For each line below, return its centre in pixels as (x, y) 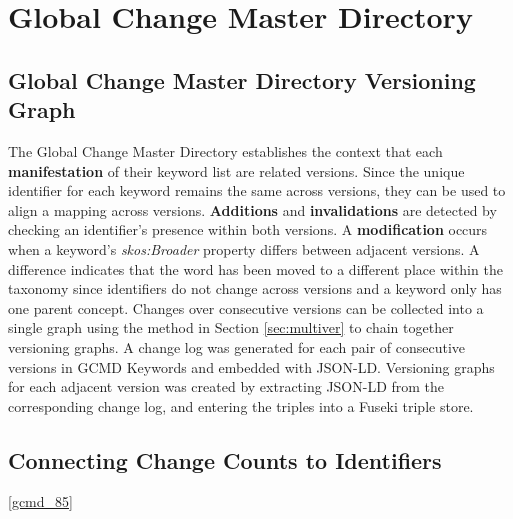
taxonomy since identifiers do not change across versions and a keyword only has (255, 288)
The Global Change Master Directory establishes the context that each (225, 150)
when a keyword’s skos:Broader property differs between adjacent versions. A (244, 248)
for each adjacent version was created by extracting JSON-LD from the (226, 386)
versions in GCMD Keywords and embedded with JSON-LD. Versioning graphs (251, 366)
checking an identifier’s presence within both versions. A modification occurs (248, 229)
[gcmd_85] (40, 501)
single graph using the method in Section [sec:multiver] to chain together (231, 327)
